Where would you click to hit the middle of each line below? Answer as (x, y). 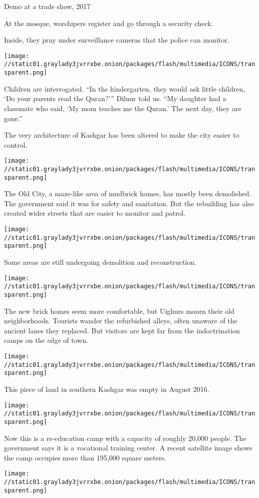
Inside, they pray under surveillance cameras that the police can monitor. (117, 40)
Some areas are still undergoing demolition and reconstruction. (100, 262)
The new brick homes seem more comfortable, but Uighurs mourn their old (119, 311)
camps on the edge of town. (46, 340)
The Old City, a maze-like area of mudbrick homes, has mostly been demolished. (128, 193)
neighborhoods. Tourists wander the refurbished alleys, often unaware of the (121, 321)
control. (16, 144)
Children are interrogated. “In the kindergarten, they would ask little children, (125, 88)
